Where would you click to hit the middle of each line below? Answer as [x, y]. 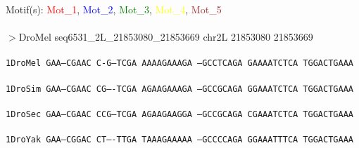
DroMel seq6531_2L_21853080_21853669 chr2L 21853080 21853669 [166, 37]
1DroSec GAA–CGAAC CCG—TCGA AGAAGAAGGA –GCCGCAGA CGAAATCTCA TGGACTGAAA [179, 114]
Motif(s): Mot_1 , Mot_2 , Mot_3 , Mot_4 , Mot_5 [114, 9]
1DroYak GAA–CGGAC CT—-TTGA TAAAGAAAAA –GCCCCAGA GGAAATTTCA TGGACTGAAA [179, 140]
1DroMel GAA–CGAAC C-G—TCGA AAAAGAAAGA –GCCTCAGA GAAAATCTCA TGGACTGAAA [179, 63]
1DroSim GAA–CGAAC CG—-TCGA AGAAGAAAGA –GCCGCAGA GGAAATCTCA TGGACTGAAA [179, 89]
